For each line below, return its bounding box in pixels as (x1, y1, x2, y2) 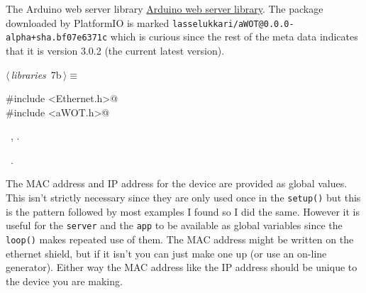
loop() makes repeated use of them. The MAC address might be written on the (6, 231, 354, 246)
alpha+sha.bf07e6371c (6, 33, 108, 43)
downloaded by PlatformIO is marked (6, 15, 170, 30)
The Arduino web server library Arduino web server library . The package (6, 1, 323, 16)
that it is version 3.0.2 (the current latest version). (6, 43, 225, 57)
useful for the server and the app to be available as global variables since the (6, 218, 343, 233)
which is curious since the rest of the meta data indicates (110, 29, 358, 44)
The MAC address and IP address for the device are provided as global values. (6, 176, 348, 191)
